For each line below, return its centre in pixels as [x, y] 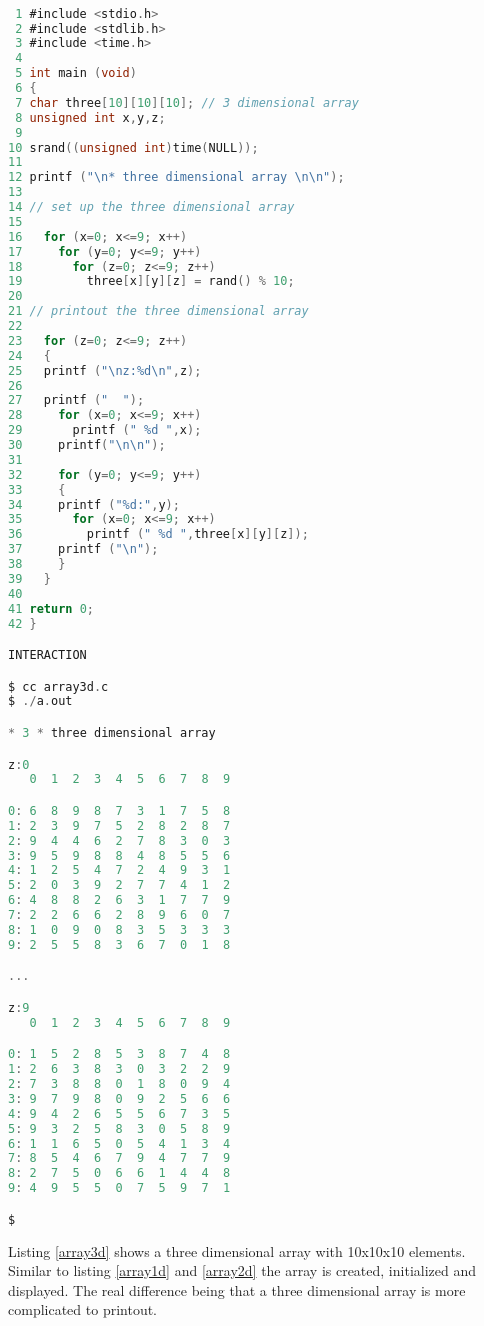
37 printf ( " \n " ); [83, 549]
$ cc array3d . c [58, 686]
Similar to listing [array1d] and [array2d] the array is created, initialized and [242, 1270]
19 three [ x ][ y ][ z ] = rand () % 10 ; [151, 281]
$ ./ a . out [40, 701]
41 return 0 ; [51, 608]
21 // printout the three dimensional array [158, 311]
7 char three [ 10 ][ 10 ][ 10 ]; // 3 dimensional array [187, 102]
